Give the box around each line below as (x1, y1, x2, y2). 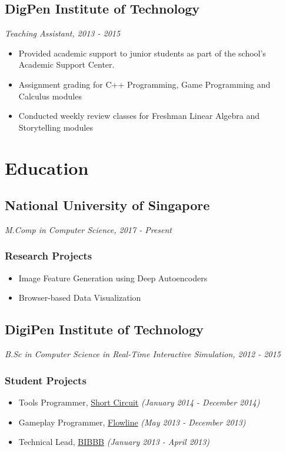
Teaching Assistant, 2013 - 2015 (5, 27, 121, 39)
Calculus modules (18, 89, 82, 102)
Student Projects (5, 373, 87, 387)
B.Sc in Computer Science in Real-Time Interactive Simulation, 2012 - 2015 (5, 348, 281, 360)
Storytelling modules (18, 121, 93, 133)
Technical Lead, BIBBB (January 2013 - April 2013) (18, 436, 210, 448)
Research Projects (5, 248, 92, 263)
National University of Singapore (5, 196, 210, 214)
